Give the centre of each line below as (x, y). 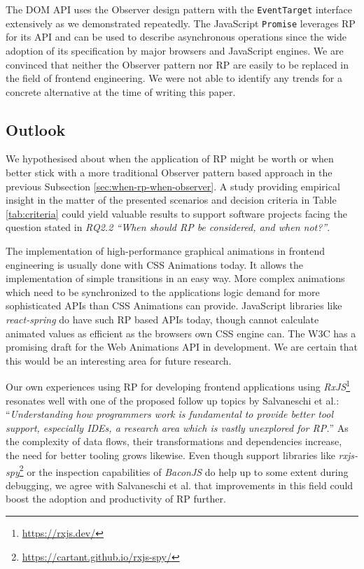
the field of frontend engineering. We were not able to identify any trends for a (174, 78)
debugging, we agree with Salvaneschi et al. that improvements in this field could (180, 485)
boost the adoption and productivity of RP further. (116, 499)
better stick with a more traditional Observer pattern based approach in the (169, 173)
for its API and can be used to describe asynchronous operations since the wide (176, 37)
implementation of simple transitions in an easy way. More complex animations (175, 278)
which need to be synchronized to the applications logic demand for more (163, 291)
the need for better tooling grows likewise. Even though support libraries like (170, 455)
